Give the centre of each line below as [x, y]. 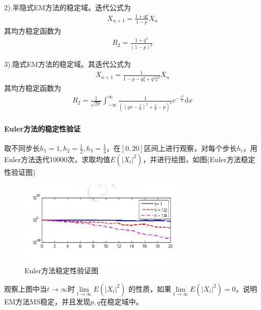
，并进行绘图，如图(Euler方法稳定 [199, 159]
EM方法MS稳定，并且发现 [47, 301]
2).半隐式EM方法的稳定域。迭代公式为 [68, 7]
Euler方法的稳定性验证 [43, 128]
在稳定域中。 [122, 301]
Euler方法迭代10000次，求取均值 [57, 159]
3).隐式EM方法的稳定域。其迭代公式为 [68, 64]
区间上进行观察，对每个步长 [190, 148]
